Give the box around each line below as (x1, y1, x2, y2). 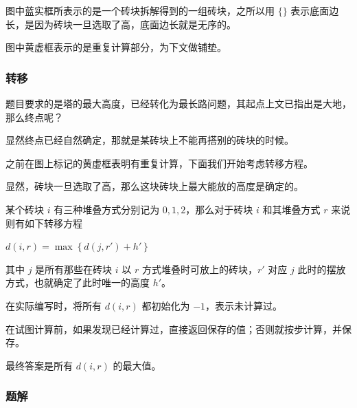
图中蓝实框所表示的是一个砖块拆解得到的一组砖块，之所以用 (5, 3, 275, 17)
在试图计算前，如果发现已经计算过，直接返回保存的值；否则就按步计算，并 (5, 321, 342, 336)
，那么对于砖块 (185, 202, 253, 216)
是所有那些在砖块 (35, 261, 113, 276)
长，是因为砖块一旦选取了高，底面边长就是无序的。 (5, 17, 236, 31)
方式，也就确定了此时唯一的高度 (5, 275, 150, 290)
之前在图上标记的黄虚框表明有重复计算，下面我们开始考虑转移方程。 (5, 155, 313, 170)
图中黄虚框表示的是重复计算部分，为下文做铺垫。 (5, 40, 227, 54)
